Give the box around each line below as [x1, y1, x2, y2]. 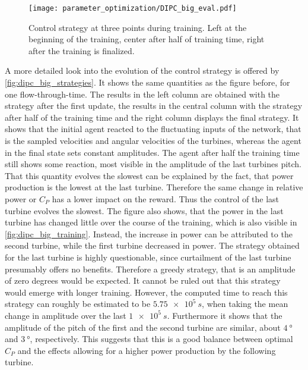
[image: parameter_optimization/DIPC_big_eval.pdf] [28, 4, 237, 12]
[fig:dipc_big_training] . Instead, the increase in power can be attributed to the [5, 227, 293, 240]
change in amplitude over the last [5, 309, 126, 321]
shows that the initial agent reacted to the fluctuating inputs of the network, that [5, 123, 301, 135]
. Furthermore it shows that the [167, 309, 282, 321]
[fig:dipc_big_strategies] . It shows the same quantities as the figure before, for [5, 76, 290, 89]
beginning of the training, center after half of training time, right [28, 33, 265, 45]
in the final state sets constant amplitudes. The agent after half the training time [5, 146, 300, 158]
